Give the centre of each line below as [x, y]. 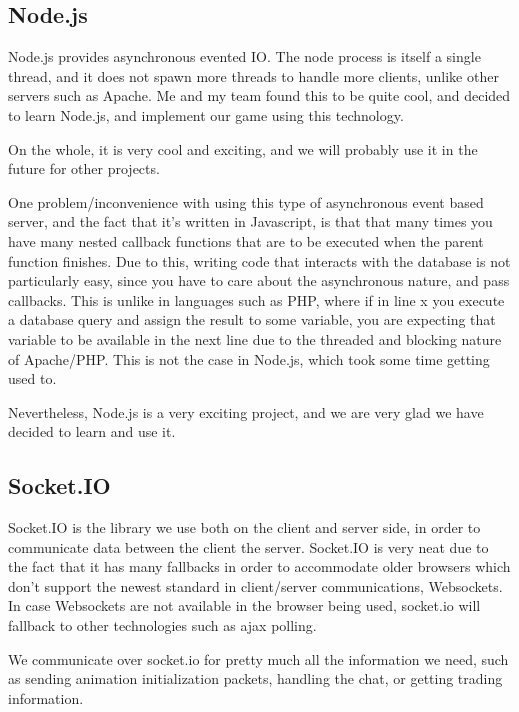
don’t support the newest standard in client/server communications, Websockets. [255, 585]
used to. [32, 378]
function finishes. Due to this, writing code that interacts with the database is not [259, 260]
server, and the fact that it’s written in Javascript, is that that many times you [250, 221]
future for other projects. [84, 168]
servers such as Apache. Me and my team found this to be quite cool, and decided [259, 95]
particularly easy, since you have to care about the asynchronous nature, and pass [259, 280]
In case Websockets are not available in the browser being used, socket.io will [244, 605]
